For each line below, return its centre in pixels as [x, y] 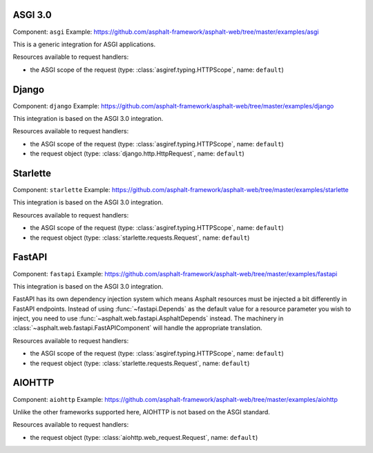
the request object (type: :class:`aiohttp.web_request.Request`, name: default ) [144, 437]
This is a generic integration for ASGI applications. [84, 44]
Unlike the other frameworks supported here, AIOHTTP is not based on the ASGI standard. [142, 412]
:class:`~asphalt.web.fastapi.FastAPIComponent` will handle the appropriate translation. [137, 328]
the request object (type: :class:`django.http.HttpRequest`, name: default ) [137, 154]
